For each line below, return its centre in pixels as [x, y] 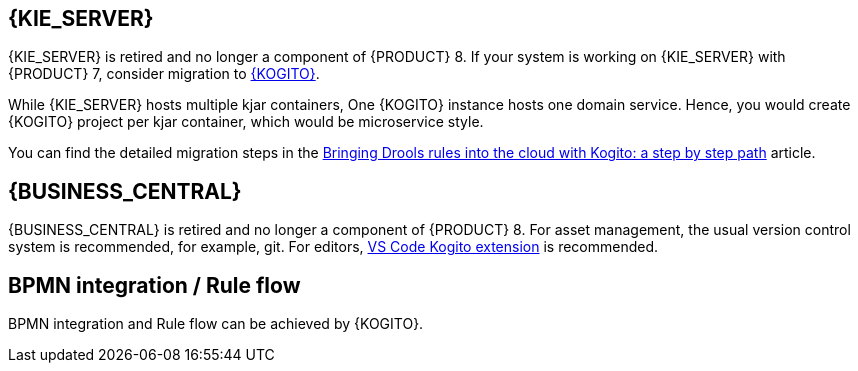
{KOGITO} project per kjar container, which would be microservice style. [246, 122]
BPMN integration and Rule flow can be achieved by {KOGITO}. [216, 324]
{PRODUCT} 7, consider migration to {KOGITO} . [164, 74]
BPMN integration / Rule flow [154, 285]
